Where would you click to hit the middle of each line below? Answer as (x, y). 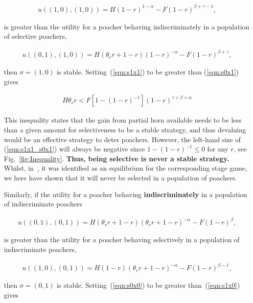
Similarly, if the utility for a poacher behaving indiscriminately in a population (126, 194)
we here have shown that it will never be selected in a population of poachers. (121, 178)
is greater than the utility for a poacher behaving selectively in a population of (122, 240)
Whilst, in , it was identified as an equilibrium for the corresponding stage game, (126, 168)
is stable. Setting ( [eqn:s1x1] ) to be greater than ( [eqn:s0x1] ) (148, 72)
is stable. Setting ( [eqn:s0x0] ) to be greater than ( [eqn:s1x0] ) (148, 285)
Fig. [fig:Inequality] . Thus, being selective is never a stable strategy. (117, 158)
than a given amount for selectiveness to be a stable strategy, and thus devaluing (125, 130)
